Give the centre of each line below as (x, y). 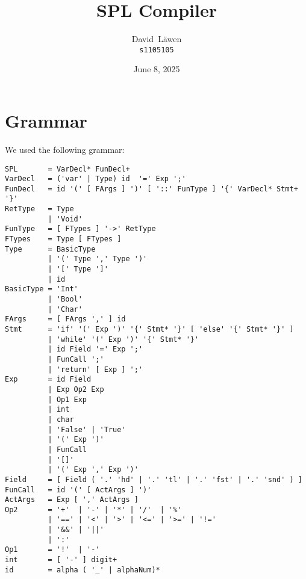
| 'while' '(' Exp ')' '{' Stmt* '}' (123, 339)
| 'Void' (65, 219)
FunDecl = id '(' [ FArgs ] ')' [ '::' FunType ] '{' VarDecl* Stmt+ (151, 189)
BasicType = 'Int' (42, 289)
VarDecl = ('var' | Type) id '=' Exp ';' (95, 179)
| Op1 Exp (67, 399)
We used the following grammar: (65, 149)
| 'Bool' (65, 299)
